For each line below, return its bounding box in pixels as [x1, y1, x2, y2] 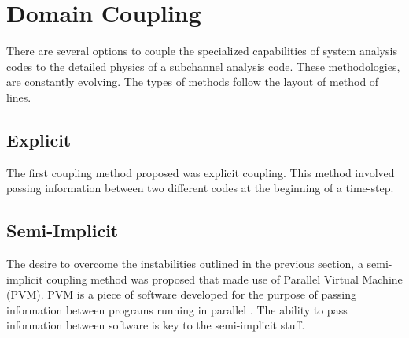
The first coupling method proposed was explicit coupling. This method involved [6, 164, 395, 180]
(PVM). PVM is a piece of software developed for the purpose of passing [6, 286, 357, 303]
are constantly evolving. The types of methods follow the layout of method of [6, 73, 379, 90]
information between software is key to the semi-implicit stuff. [6, 317, 305, 333]
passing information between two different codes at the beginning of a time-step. [6, 180, 394, 196]
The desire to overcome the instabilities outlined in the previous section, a [6, 255, 363, 272]
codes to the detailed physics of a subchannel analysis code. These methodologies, [6, 58, 400, 74]
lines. [6, 88, 31, 105]
